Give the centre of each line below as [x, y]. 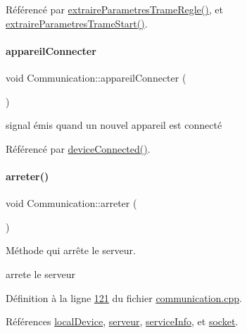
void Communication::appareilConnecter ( [96, 77]
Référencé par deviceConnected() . [78, 148]
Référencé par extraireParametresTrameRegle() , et [114, 9]
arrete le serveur [40, 274]
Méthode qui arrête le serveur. [71, 250]
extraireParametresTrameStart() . [77, 23]
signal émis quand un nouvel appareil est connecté [114, 125]
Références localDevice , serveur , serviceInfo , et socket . [122, 321]
